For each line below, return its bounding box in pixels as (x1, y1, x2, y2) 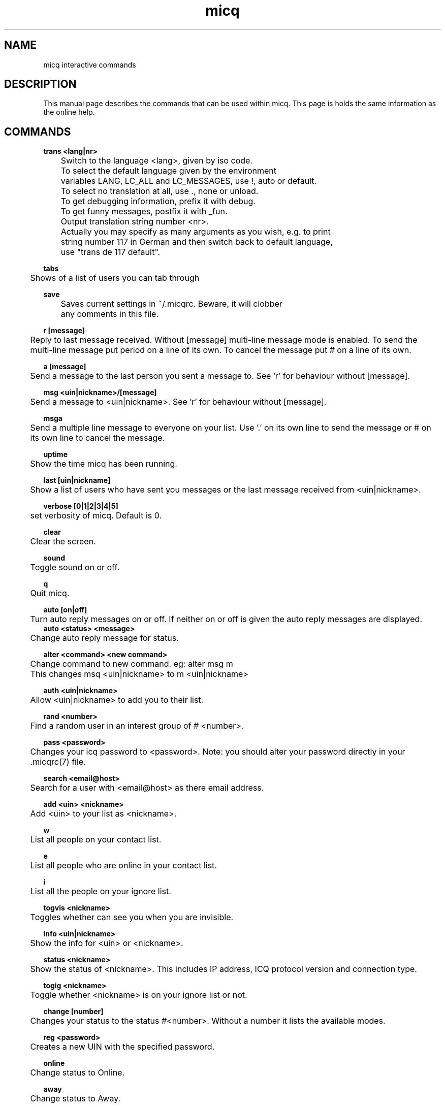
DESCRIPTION (4, 78, 77, 91)
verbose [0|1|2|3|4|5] (43, 502, 118, 511)
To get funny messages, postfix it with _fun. (60, 206, 228, 217)
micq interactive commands (43, 60, 136, 69)
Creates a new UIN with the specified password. (30, 1041, 215, 1052)
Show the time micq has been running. (30, 459, 177, 469)
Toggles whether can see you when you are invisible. (30, 912, 234, 923)
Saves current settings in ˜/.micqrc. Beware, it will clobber (60, 299, 282, 309)
